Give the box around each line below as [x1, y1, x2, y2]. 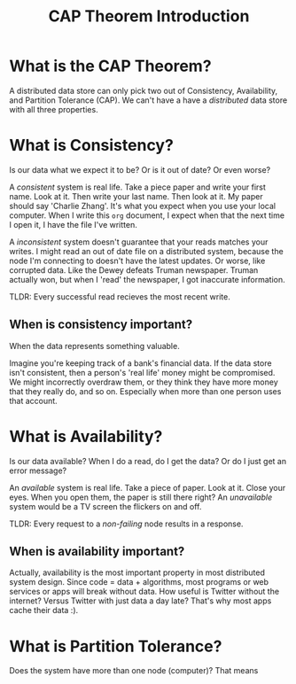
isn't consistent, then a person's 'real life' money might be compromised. [9, 367, 276, 377]
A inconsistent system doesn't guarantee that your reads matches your [9, 237, 269, 247]
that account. [9, 395, 58, 406]
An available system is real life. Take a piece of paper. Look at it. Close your [9, 482, 286, 493]
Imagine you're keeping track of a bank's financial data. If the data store [9, 357, 272, 369]
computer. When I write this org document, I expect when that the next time [9, 210, 285, 221]
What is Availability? [9, 426, 163, 447]
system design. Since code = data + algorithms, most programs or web [9, 577, 269, 587]
